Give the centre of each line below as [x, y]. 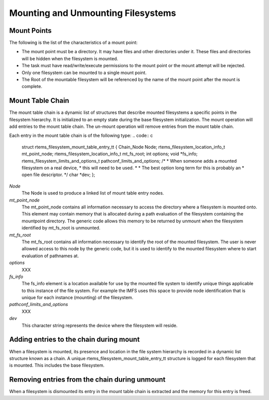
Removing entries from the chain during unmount [87, 380]
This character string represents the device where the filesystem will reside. [100, 325]
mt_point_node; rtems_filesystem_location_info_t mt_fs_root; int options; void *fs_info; [110, 154]
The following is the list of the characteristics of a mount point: [73, 43]
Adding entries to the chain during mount [74, 340]
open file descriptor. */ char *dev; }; [59, 175]
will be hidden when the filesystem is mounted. [70, 58]
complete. [32, 87]
